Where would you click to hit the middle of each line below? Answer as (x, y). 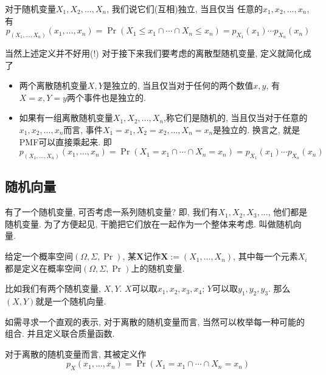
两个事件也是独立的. (106, 97)
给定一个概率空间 (39, 256)
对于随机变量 (30, 9)
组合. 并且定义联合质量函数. (60, 333)
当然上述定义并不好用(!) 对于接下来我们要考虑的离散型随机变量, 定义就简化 (154, 53)
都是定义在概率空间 (43, 268)
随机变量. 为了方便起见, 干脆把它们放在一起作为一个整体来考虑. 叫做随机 (149, 223)
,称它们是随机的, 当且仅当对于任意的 (236, 118)
